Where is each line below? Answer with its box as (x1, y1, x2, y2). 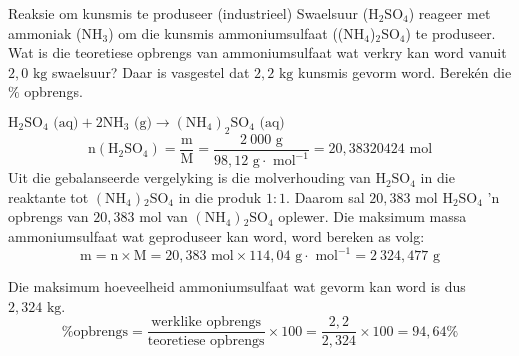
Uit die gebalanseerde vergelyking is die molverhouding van (8, 167, 371, 188)
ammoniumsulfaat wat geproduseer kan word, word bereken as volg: (8, 225, 425, 246)
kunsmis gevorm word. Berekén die (297, 61, 512, 82)
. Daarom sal (286, 186, 365, 207)
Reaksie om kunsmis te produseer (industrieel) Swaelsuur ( (8, 3, 369, 23)
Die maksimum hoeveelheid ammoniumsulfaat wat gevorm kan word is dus (8, 276, 466, 297)
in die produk (178, 186, 262, 207)
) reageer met (408, 3, 491, 23)
